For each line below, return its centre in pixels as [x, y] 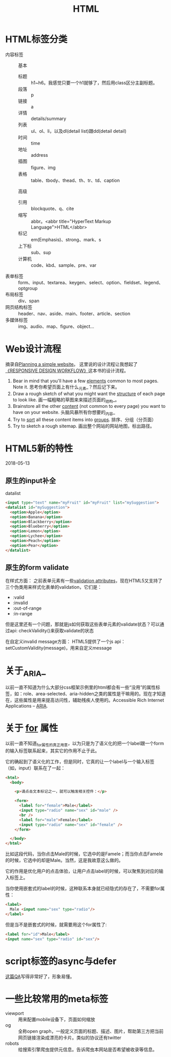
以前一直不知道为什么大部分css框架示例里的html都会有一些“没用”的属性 [81, 687]
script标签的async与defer [61, 961]
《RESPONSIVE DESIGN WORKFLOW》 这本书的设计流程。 [67, 370]
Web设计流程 [33, 349]
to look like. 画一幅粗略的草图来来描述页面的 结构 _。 [66, 400]
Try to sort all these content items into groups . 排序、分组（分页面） [84, 420]
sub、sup [41, 252]
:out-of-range [27, 608]
